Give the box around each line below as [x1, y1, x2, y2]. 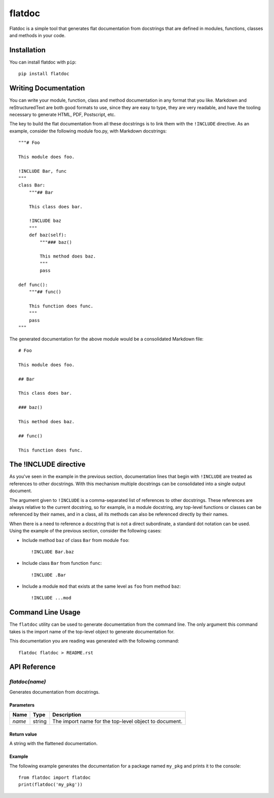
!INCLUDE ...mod [31, 595, 72, 601]
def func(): [18, 282, 48, 288]
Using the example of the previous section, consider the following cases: [9, 528, 162, 534]
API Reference [9, 663, 56, 672]
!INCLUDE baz [28, 218, 61, 224]
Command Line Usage [9, 608, 81, 617]
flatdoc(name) [9, 678, 46, 685]
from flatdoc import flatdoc [18, 775, 91, 780]
